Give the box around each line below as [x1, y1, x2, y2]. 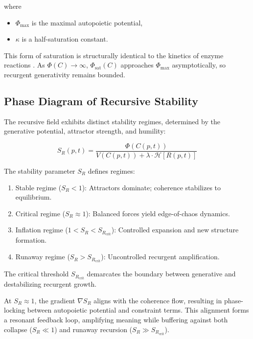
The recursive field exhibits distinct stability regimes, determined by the [4, 116, 220, 126]
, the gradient [34, 295, 75, 305]
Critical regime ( [15, 208, 65, 218]
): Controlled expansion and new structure [111, 225, 239, 235]
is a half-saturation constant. [22, 34, 108, 44]
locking [4, 305, 25, 315]
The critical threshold [4, 269, 69, 279]
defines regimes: [88, 166, 135, 176]
